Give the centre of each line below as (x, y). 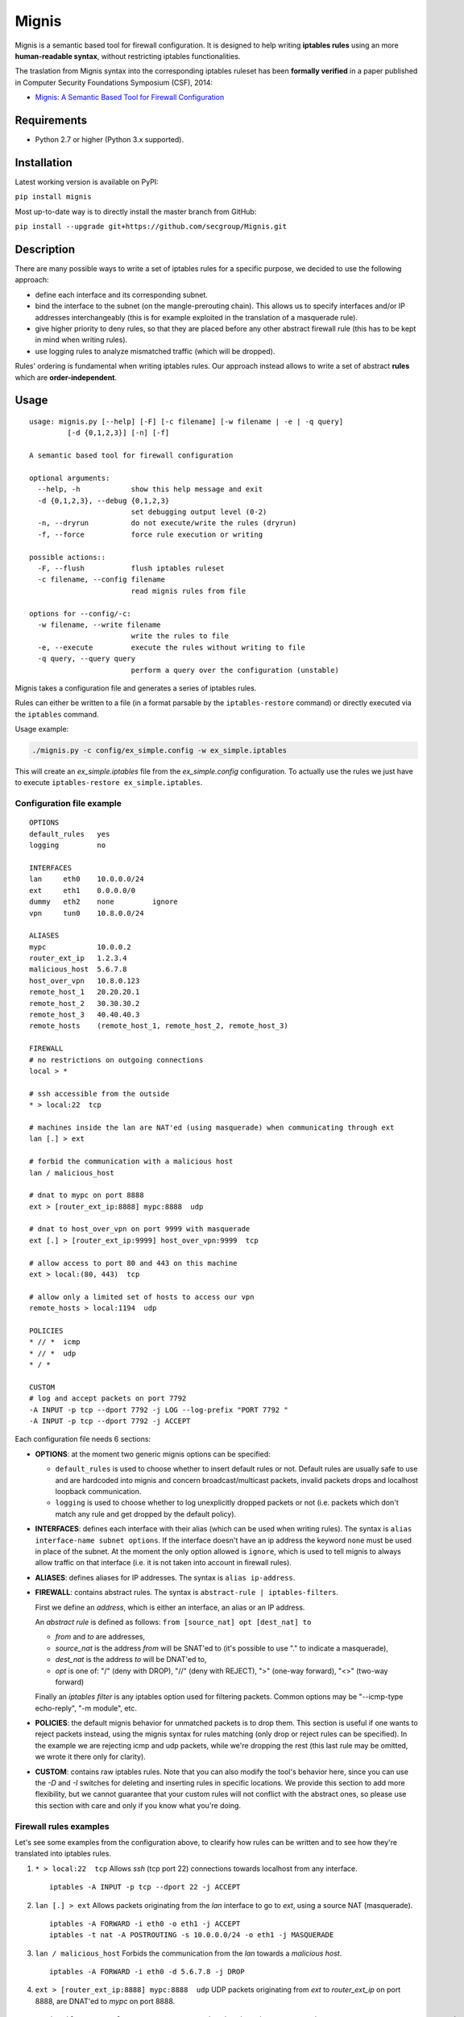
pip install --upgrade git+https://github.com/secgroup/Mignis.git (151, 227)
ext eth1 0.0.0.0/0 (83, 890)
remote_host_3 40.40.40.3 (85, 1015)
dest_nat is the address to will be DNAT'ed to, (131, 1660)
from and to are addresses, (100, 1637)
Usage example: (42, 729)
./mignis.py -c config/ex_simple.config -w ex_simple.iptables (159, 751)
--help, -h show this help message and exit (150, 489)
